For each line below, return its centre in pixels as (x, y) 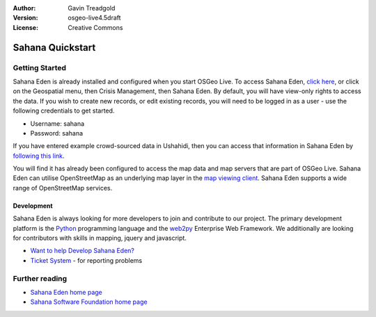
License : (25, 27)
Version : (25, 18)
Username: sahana (57, 123)
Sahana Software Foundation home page (89, 302)
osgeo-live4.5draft (94, 18)
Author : (24, 8)
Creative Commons (95, 27)
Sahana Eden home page (66, 292)
